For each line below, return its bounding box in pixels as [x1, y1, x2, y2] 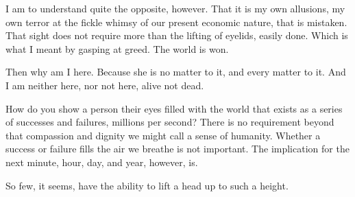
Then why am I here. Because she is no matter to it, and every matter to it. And [5, 65, 346, 79]
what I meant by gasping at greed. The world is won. [5, 41, 229, 56]
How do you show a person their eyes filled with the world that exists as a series [5, 101, 343, 115]
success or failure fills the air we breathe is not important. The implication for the [5, 141, 350, 156]
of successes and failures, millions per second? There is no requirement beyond [5, 115, 334, 129]
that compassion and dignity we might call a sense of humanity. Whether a [5, 128, 321, 142]
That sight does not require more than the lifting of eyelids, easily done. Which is [5, 28, 348, 43]
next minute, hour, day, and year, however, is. [5, 154, 198, 169]
